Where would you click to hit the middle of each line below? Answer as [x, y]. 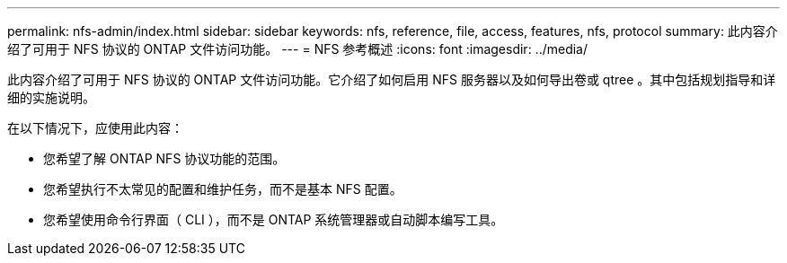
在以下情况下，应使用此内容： [95, 128]
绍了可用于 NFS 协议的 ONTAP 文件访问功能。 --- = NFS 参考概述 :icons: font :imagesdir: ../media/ [298, 49]
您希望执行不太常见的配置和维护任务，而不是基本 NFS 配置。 [223, 189]
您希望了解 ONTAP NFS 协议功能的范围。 [164, 158]
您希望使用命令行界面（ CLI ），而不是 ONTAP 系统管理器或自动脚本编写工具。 [274, 219]
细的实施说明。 [51, 97]
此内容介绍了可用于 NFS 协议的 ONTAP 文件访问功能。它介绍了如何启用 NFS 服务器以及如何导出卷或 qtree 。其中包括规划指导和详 [392, 79]
